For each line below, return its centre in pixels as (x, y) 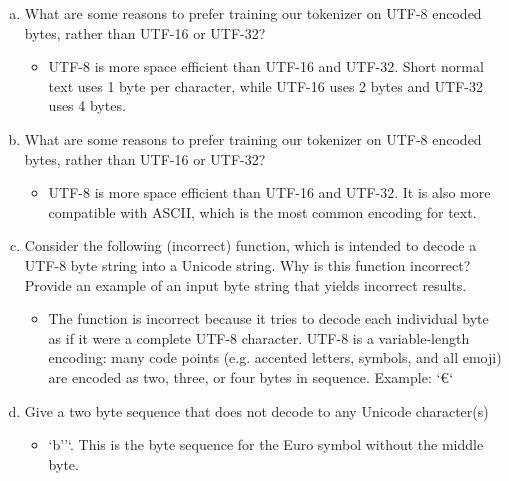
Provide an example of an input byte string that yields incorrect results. (245, 284)
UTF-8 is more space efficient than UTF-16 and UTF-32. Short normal (266, 66)
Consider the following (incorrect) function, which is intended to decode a (250, 245)
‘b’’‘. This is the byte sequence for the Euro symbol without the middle (266, 444)
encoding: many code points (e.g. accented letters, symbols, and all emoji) (275, 357)
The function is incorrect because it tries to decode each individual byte (268, 318)
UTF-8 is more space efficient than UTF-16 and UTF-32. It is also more (269, 192)
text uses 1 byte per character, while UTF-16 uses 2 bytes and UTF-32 (266, 85)
